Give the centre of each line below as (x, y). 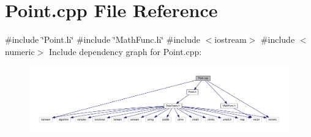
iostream (230, 39)
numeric (20, 51)
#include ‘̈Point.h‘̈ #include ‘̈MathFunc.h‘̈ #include (103, 39)
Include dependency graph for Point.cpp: (125, 51)
